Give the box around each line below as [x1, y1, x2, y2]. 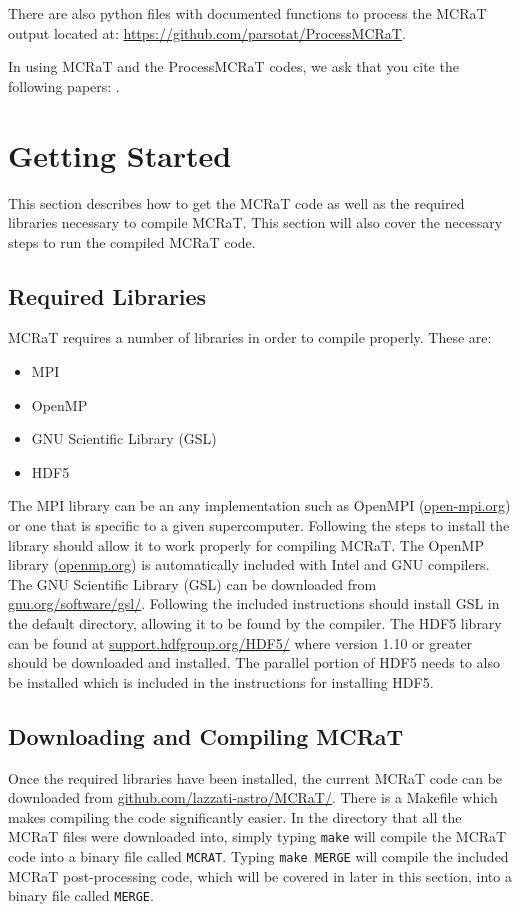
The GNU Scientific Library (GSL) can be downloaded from [8, 573, 377, 594]
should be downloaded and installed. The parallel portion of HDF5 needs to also [8, 652, 500, 673]
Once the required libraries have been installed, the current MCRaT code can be [8, 767, 503, 788]
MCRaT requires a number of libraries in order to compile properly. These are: [8, 327, 492, 348]
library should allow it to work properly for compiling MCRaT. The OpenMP [8, 534, 484, 555]
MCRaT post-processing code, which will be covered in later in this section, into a [8, 865, 512, 886]
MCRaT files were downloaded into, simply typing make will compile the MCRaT [8, 826, 507, 847]
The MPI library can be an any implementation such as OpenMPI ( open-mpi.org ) [8, 495, 511, 516]
